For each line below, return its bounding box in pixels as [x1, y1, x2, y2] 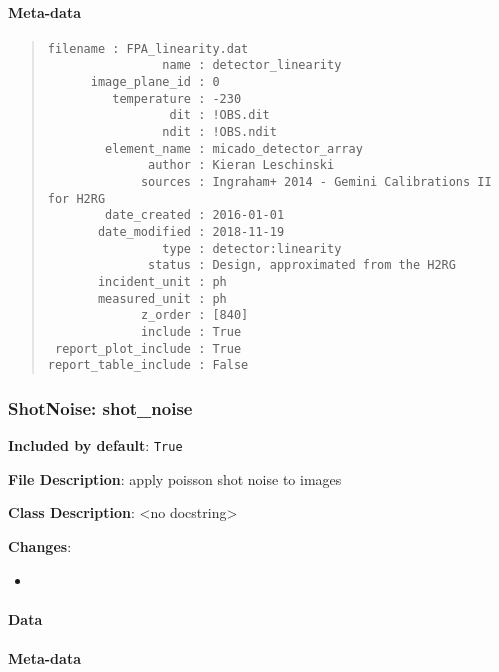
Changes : [8, 535, 72, 556]
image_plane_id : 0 [90, 75, 220, 90]
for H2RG [47, 191, 106, 206]
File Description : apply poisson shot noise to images [8, 468, 342, 489]
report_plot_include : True [54, 341, 242, 356]
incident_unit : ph [97, 274, 227, 289]
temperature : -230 [112, 91, 242, 106]
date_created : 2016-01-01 [105, 208, 285, 223]
